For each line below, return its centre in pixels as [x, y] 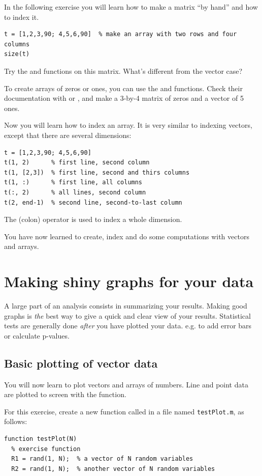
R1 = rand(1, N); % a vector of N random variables [102, 459]
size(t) [17, 54]
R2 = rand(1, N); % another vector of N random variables [113, 469]
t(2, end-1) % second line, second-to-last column [93, 202]
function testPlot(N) [41, 439]
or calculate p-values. [37, 335]
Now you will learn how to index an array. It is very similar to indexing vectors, [128, 125]
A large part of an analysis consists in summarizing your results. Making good [126, 305]
